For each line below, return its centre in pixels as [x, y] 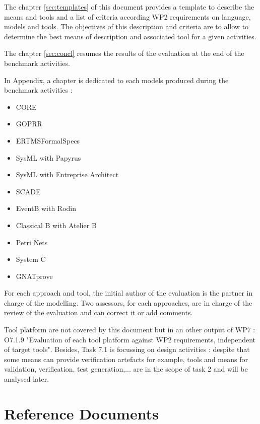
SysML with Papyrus [48, 157]
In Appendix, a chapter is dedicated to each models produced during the [116, 80]
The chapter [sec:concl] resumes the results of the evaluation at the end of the [124, 53]
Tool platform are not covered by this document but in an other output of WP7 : [130, 330]
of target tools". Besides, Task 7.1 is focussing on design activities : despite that [127, 349]
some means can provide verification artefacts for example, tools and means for [126, 359]
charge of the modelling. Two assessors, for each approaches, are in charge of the [128, 302]
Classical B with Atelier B [56, 225]
